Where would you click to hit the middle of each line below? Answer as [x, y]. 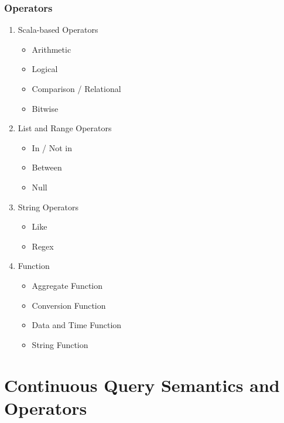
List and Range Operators [65, 128]
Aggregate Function [67, 285]
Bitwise [45, 108]
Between [47, 167]
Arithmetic [52, 49]
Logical [45, 69]
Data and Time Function [77, 325]
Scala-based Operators [58, 30]
